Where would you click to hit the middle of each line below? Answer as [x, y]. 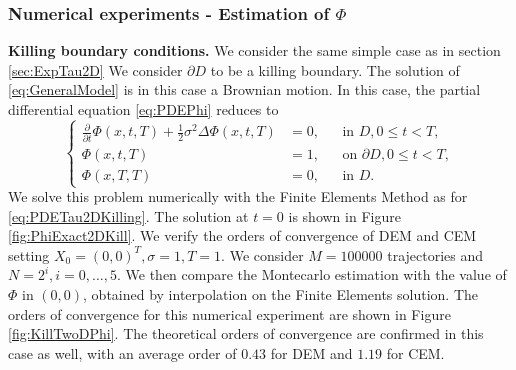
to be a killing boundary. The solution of [335, 69]
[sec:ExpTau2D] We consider [95, 69]
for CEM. [415, 352]
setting [29, 254]
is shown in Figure [344, 215]
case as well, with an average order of [122, 352]
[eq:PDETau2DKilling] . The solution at [128, 215]
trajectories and [435, 254]
